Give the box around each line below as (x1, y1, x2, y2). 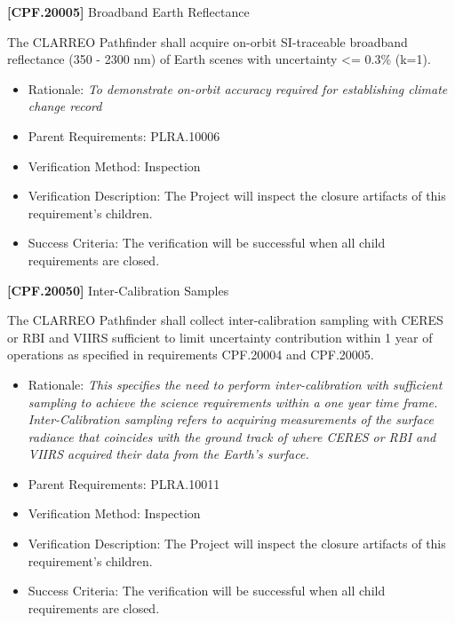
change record (28, 97, 102, 115)
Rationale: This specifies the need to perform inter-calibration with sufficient (28, 375, 443, 393)
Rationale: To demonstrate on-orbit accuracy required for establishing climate (28, 79, 448, 98)
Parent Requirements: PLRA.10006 (28, 126, 220, 145)
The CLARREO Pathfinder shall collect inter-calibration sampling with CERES (7, 311, 443, 329)
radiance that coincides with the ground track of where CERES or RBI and (28, 427, 436, 446)
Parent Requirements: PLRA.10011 (28, 474, 220, 493)
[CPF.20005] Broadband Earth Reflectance (7, 3, 250, 20)
